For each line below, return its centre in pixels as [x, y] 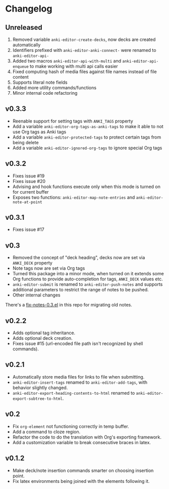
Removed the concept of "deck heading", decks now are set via [79, 258]
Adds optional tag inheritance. [44, 333]
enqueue [20, 67]
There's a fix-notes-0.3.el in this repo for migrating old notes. [69, 305]
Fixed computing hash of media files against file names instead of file [85, 72]
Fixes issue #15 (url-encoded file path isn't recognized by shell [78, 344]
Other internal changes [36, 295]
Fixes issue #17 [28, 229]
